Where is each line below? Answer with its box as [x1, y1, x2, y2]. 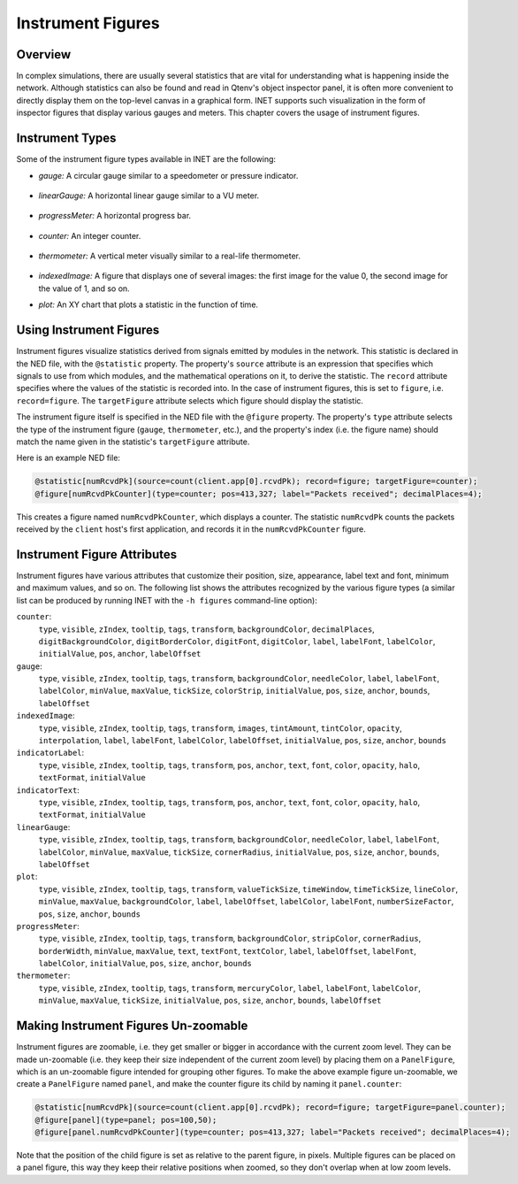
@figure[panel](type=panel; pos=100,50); [34, 1115, 217, 1125]
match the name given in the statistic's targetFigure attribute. [16, 436, 250, 447]
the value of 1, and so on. [38, 283, 130, 294]
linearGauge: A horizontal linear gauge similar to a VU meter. [38, 190, 260, 201]
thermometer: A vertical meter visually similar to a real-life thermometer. [38, 250, 301, 261]
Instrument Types [16, 131, 117, 146]
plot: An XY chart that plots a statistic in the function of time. [38, 299, 259, 310]
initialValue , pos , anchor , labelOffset [38, 649, 202, 659]
